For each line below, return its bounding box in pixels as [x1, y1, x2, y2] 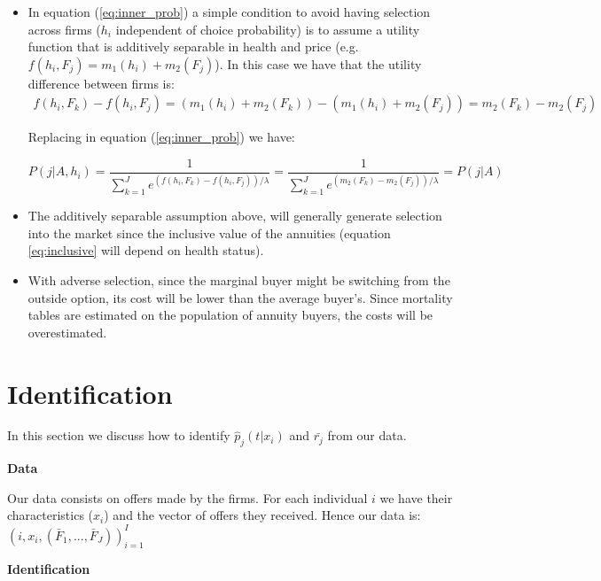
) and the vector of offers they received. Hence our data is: [104, 506, 421, 524]
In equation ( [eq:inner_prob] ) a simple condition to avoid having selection [27, 3, 431, 20]
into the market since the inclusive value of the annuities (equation [27, 223, 391, 242]
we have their [379, 488, 453, 507]
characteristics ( [7, 506, 94, 524]
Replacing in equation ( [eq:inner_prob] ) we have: [27, 128, 295, 146]
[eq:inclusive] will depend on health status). [27, 241, 264, 260]
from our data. [327, 426, 407, 445]
